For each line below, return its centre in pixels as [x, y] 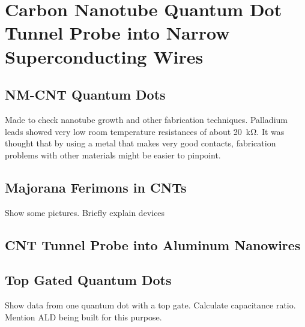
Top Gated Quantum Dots [88, 280]
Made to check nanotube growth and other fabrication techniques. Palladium [146, 119]
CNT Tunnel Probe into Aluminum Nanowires [153, 244]
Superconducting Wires [104, 56]
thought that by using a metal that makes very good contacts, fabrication [140, 143]
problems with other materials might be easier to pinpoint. [113, 154]
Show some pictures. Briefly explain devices [85, 212]
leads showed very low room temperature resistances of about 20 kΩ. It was [145, 131]
